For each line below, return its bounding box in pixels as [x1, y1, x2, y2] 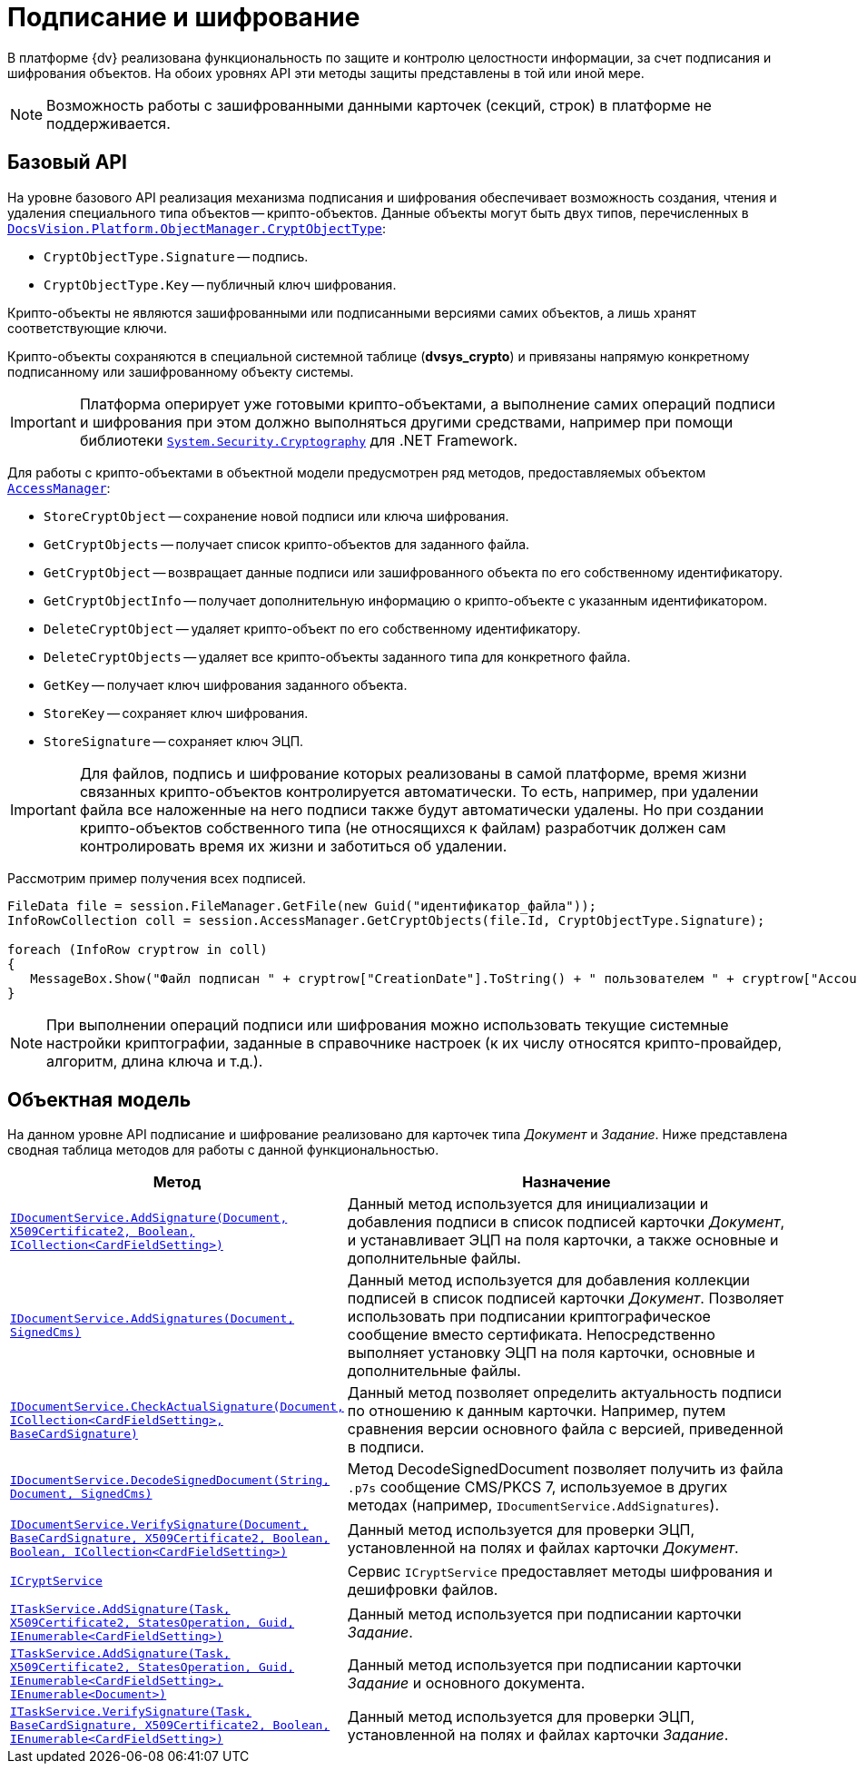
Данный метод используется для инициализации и [347, 1195, 709, 1214]
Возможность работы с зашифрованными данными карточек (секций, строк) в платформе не [46, 95, 712, 114]
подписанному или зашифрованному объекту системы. [7, 363, 354, 379]
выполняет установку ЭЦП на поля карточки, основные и [347, 1343, 755, 1363]
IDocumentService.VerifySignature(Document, [10, 1518, 309, 1532]
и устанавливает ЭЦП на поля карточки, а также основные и [347, 1231, 779, 1250]
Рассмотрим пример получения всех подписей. [7, 870, 307, 886]
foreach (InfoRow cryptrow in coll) [7, 941, 268, 957]
